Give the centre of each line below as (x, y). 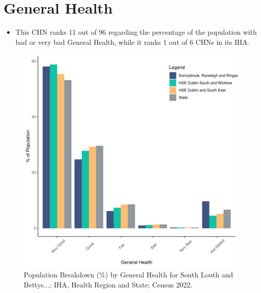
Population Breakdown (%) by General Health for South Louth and (128, 274)
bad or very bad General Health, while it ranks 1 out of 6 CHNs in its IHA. (133, 42)
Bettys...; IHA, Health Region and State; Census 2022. (108, 284)
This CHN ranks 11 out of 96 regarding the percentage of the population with (136, 32)
